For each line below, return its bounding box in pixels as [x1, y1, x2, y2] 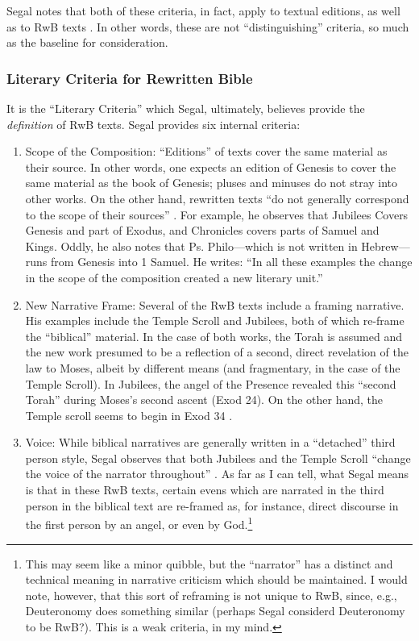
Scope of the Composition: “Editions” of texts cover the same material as [25, 143, 388, 160]
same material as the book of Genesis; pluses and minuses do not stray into [25, 174, 398, 191]
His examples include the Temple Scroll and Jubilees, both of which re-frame [25, 312, 404, 329]
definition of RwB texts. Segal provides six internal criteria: [6, 115, 301, 132]
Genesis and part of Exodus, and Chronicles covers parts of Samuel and [25, 222, 380, 239]
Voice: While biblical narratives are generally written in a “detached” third [25, 434, 396, 451]
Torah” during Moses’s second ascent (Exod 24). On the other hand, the [25, 391, 384, 408]
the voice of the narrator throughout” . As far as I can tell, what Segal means [25, 465, 409, 482]
